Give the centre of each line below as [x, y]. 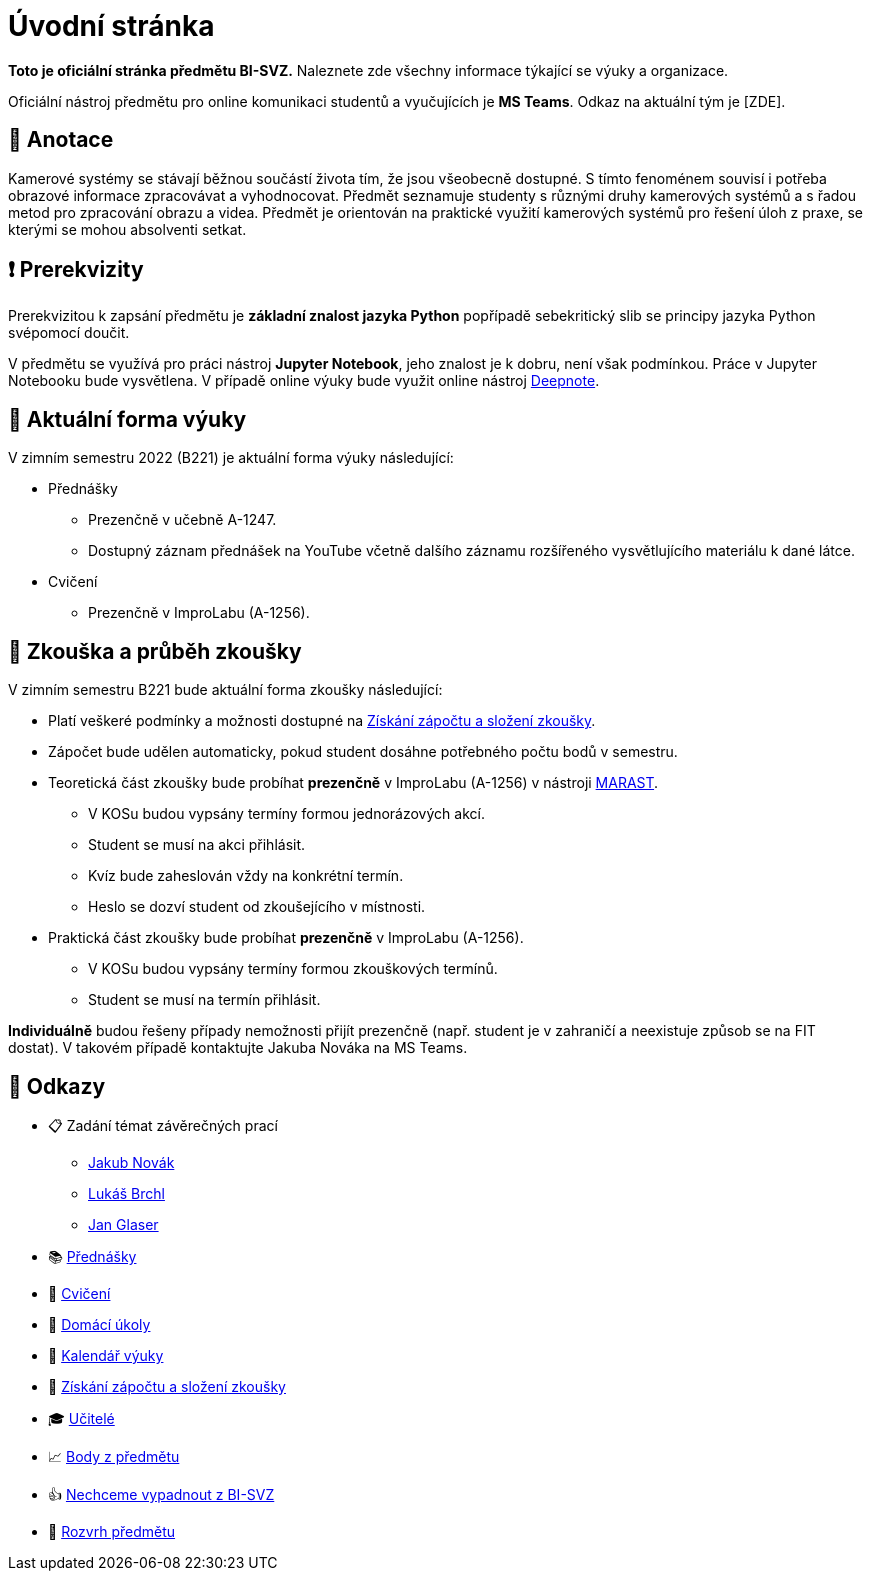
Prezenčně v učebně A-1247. [182, 520]
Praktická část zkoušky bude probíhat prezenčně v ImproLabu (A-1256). [286, 938]
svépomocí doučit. [69, 333]
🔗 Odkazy [57, 1086]
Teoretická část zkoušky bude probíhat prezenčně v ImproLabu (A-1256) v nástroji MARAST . [353, 783]
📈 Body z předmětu [114, 1456]
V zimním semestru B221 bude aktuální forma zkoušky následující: [225, 690]
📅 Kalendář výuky [106, 1355]
